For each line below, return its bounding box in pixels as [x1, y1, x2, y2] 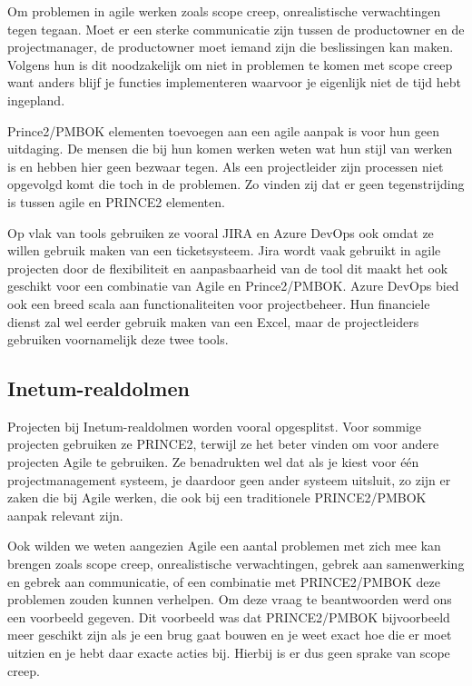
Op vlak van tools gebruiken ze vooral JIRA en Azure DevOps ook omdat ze [7, 223, 434, 242]
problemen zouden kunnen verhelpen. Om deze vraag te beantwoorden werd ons [7, 590, 452, 609]
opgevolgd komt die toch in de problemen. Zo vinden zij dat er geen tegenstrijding [7, 174, 465, 194]
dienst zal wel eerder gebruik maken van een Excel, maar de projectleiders [7, 312, 419, 331]
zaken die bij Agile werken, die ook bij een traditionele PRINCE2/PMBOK [7, 488, 427, 507]
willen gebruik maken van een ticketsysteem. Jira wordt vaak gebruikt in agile [7, 241, 441, 260]
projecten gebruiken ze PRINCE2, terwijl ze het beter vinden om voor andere [7, 434, 439, 453]
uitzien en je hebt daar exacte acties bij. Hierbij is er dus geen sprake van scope [7, 643, 450, 662]
